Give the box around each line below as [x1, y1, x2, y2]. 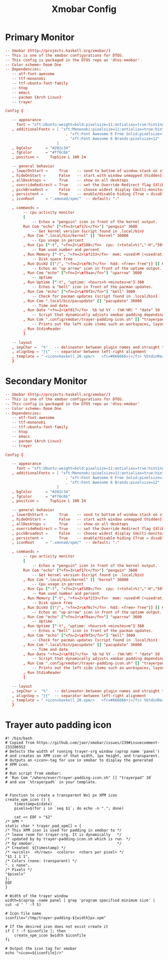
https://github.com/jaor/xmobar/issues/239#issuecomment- [36, 740, 160, 745]
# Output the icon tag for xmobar [5, 946, 77, 951]
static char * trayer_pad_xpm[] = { [5, 823, 81, 829]
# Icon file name [5, 911, 41, 916]
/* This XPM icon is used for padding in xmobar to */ [5, 828, 122, 833]
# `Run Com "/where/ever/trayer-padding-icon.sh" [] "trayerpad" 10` [5, 775, 153, 780]
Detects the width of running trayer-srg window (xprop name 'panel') [9, 749, 160, 754]
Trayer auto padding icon [5, 719, 111, 731]
